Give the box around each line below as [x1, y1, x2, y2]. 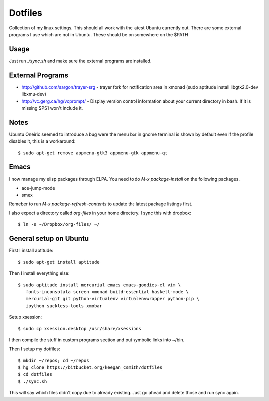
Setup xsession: [9, 314, 42, 320]
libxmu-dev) [21, 91, 47, 97]
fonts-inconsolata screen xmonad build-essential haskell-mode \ [25, 289, 189, 294]
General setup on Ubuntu [9, 234, 89, 243]
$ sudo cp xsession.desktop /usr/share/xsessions [18, 326, 142, 331]
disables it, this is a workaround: [9, 138, 76, 144]
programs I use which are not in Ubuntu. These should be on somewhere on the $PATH [9, 31, 189, 37]
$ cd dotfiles [18, 372, 52, 377]
